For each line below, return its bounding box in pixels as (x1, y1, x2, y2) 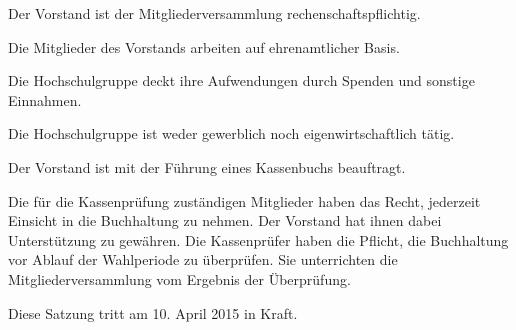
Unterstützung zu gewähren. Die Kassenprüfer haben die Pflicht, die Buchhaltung (8, 229, 509, 250)
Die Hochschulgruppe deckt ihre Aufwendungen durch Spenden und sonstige (8, 70, 475, 91)
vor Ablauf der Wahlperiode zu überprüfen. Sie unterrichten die (8, 249, 398, 270)
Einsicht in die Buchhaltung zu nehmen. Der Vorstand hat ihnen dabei (8, 210, 442, 231)
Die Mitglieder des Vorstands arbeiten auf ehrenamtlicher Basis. (8, 36, 400, 57)
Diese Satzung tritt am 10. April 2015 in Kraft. (8, 302, 298, 323)
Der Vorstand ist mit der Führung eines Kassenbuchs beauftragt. (8, 156, 406, 177)
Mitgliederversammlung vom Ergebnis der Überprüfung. (8, 268, 351, 289)
